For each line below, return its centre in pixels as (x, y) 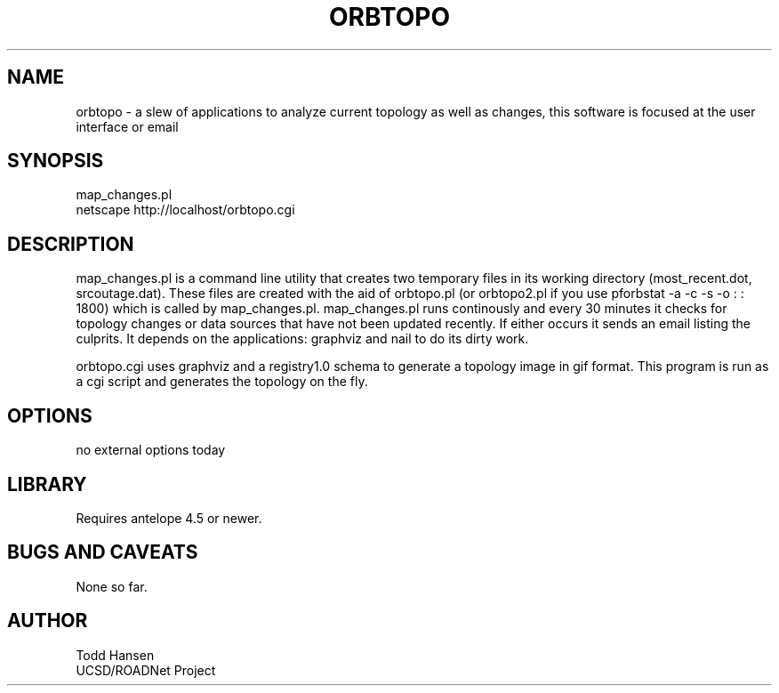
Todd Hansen (115, 655)
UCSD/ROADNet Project (146, 670)
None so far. (112, 586)
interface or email (127, 126)
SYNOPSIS (56, 161)
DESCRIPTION (71, 244)
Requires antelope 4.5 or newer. (169, 518)
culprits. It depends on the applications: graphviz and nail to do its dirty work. (302, 339)
